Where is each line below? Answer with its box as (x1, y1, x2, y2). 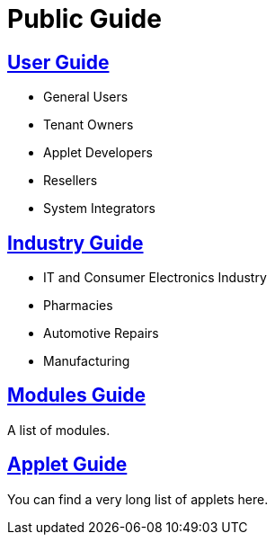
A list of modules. (7, 422, 111, 438)
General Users (43, 89, 129, 105)
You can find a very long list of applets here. (7, 491, 269, 507)
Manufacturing (43, 353, 130, 369)
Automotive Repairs (43, 325, 159, 342)
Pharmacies (43, 298, 113, 314)
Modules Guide (7, 384, 146, 407)
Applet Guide (7, 453, 128, 476)
